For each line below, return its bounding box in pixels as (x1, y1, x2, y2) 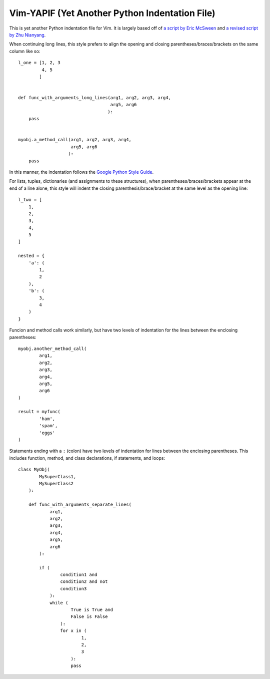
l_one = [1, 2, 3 (18, 60, 60, 66)
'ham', (39, 416, 55, 422)
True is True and (70, 607, 113, 613)
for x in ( (60, 628, 87, 633)
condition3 (60, 586, 87, 591)
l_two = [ (18, 197, 42, 203)
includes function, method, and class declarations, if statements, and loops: (9, 455, 165, 461)
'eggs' (39, 430, 55, 436)
